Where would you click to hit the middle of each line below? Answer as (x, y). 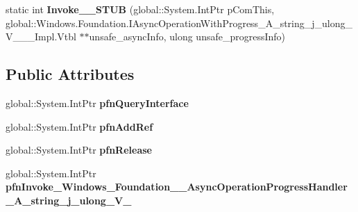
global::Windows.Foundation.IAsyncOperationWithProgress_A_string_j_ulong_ (179, 23)
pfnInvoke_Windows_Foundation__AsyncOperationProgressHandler (177, 187)
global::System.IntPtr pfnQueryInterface (97, 103)
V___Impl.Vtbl (41, 36)
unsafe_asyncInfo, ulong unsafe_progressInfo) (187, 36)
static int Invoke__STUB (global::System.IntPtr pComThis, (140, 9)
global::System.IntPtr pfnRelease (79, 150)
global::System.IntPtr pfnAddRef (79, 126)
